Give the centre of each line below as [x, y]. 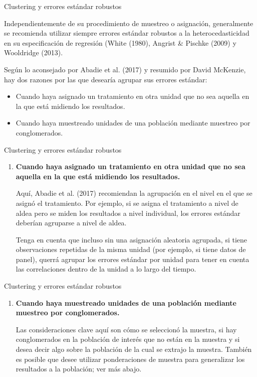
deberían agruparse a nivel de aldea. [71, 223]
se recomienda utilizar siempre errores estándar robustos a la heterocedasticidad [127, 33]
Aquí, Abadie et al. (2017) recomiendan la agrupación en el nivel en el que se [134, 193]
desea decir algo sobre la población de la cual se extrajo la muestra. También [134, 349]
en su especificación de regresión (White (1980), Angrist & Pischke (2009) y [120, 42]
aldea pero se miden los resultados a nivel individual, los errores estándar [128, 213]
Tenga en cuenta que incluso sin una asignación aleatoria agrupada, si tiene [132, 239]
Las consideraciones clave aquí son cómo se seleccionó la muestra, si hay [126, 329]
